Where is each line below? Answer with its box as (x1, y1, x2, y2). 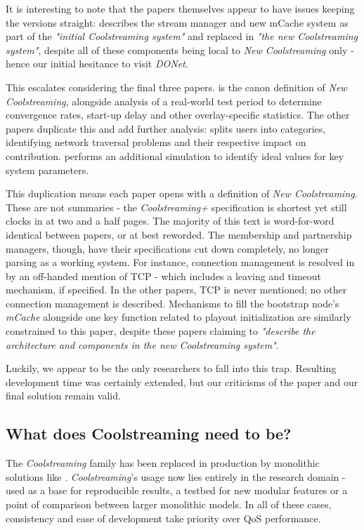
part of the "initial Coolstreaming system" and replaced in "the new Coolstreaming (6, 29, 358, 44)
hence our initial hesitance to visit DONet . (6, 56, 188, 71)
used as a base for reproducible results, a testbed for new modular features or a (6, 483, 348, 498)
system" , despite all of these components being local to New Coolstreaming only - (6, 42, 354, 57)
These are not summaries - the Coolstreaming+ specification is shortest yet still (6, 199, 347, 214)
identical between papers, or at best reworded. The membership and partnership (6, 227, 352, 241)
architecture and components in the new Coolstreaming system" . (6, 337, 279, 352)
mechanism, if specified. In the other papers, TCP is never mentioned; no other (6, 282, 347, 297)
